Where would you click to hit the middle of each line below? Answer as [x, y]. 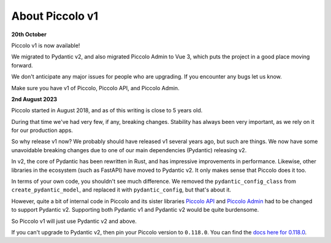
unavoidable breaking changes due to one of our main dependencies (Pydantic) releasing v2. [129, 150]
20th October [29, 34]
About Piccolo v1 [55, 16]
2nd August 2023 [34, 99]
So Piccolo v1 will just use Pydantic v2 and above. [74, 221]
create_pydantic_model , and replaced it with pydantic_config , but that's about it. [121, 190]
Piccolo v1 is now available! [46, 45]
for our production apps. [42, 130]
